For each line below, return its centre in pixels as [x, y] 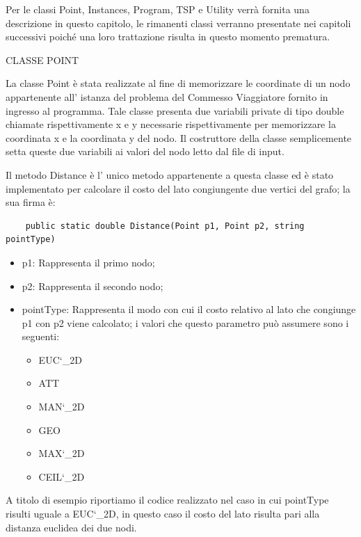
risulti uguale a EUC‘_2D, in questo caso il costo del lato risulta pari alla [163, 514]
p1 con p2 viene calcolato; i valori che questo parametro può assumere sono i [185, 322]
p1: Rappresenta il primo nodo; [88, 262]
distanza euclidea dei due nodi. [71, 527]
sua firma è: [31, 202]
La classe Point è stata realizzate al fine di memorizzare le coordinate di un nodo [178, 83]
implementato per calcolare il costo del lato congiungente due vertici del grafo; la [178, 188]
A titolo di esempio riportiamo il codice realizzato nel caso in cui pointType [167, 500]
